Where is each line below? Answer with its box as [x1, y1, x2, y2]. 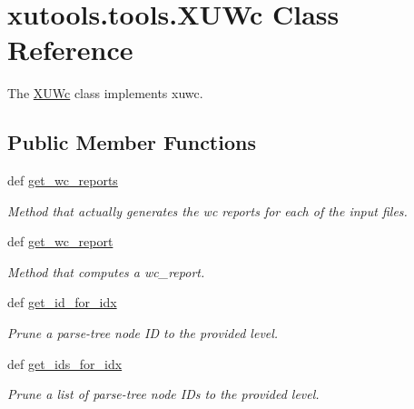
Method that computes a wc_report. [7, 262, 205, 281]
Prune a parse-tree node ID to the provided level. [7, 324, 279, 343]
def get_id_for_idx [7, 293, 117, 312]
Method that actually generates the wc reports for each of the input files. [7, 201, 408, 220]
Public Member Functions [7, 128, 256, 156]
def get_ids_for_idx [7, 354, 123, 373]
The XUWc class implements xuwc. [7, 84, 203, 103]
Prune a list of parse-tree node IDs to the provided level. [7, 384, 320, 404]
